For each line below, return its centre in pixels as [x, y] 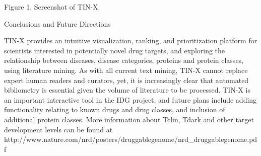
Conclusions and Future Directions [57, 23]
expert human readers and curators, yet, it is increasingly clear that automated [126, 80]
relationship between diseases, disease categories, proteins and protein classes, [124, 60]
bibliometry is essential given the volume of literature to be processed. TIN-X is [127, 90]
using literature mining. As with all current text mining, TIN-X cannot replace [126, 70]
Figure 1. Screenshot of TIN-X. [52, 7]
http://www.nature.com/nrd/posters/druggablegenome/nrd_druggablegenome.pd [131, 139]
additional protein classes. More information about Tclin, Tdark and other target [129, 119]
